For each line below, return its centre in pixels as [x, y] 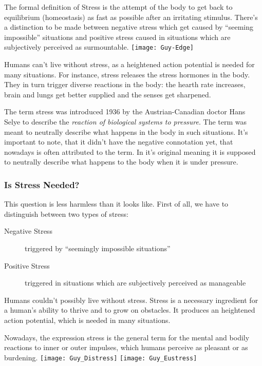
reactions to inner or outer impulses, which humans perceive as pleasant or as [126, 347]
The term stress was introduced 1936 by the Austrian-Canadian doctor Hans [125, 111]
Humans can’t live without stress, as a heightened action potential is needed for [129, 64]
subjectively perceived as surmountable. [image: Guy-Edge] [99, 47]
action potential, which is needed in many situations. [87, 320]
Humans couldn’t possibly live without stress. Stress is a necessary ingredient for [131, 300]
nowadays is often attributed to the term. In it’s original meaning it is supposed [130, 151]
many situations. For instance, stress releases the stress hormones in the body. [127, 74]
